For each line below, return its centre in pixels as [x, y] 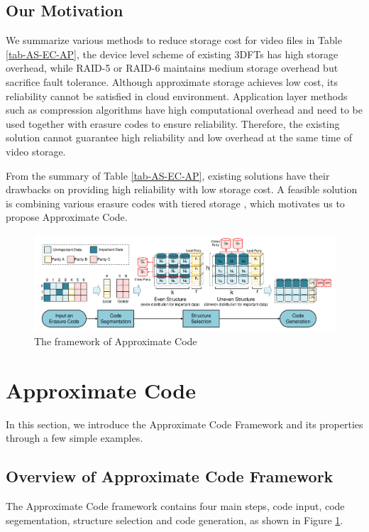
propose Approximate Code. [67, 217]
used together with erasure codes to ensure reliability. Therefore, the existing [173, 123]
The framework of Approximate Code [116, 341]
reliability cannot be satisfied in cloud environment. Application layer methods [177, 96]
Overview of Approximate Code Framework [170, 476]
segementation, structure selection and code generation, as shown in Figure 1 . [175, 520]
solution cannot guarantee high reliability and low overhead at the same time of [179, 137]
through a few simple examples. [75, 438]
